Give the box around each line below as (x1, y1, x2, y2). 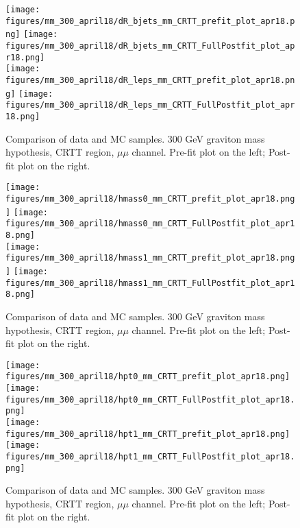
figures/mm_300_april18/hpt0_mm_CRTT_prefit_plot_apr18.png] (5, 372, 290, 382)
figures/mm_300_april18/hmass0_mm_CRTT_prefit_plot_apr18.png (5, 194, 295, 204)
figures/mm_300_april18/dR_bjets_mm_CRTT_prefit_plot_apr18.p (5, 16, 295, 26)
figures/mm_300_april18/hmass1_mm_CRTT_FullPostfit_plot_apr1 (5, 278, 295, 288)
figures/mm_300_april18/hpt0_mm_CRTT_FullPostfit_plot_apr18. (5, 394, 295, 405)
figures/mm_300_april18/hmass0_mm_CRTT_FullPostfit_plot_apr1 (5, 219, 295, 229)
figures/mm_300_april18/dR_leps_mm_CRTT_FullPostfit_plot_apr (5, 100, 295, 110)
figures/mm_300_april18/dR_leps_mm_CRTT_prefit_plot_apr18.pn (5, 75, 295, 85)
